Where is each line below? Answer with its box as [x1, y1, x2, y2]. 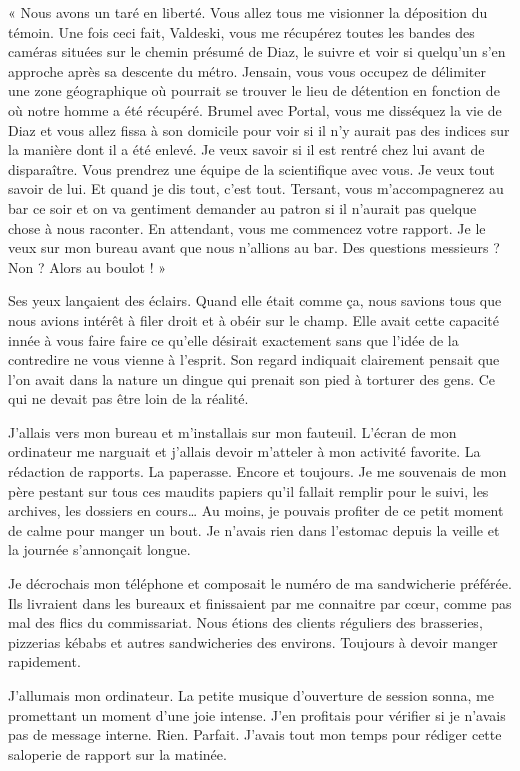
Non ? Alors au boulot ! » [8, 256, 167, 277]
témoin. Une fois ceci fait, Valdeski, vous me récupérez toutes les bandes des [8, 21, 475, 42]
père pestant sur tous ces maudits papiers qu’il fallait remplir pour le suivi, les [8, 480, 489, 501]
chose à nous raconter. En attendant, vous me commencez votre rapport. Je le [8, 217, 486, 238]
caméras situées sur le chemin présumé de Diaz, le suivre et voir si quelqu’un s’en [8, 41, 506, 62]
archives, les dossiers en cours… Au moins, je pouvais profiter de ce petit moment [8, 500, 504, 521]
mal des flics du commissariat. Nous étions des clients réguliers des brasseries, [8, 612, 483, 633]
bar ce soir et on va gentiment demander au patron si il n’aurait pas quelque [8, 197, 477, 218]
